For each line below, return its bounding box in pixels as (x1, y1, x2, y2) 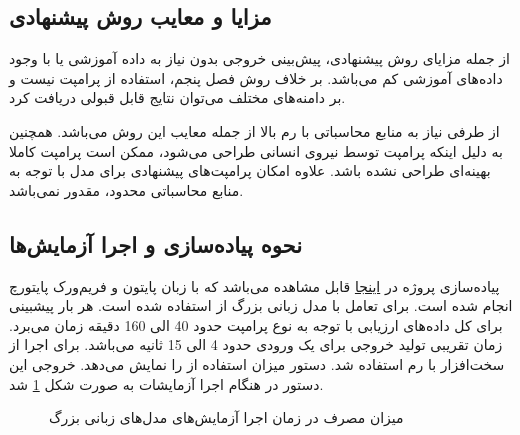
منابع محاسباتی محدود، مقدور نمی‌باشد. (9, 179, 244, 200)
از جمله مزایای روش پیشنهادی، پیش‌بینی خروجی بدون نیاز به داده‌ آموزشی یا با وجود (9, 48, 510, 69)
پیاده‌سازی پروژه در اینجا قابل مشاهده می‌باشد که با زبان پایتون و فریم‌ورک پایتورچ (9, 275, 500, 296)
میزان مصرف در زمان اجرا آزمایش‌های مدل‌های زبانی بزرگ (49, 407, 404, 428)
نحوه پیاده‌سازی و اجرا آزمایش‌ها (9, 228, 303, 259)
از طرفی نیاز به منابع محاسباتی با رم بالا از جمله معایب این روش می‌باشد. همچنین (9, 120, 500, 141)
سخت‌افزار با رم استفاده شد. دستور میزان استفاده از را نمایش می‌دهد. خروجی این (9, 353, 505, 374)
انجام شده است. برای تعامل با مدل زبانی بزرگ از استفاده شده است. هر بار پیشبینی (9, 295, 513, 316)
